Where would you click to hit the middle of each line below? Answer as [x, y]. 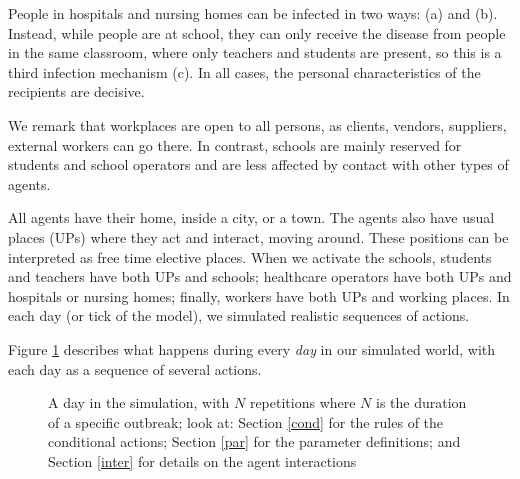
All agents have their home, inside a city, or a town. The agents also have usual [251, 217]
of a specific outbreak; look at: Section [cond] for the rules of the [246, 421]
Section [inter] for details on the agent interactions [202, 460]
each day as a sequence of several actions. [135, 368]
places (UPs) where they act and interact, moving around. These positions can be [258, 236]
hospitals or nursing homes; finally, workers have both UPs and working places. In [259, 295]
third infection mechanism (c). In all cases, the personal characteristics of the [244, 71]
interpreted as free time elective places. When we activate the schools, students [250, 256]
